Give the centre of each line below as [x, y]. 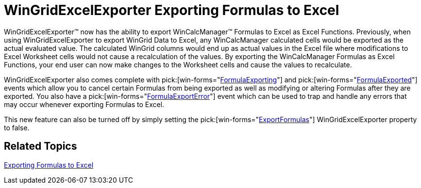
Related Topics [41, 146]
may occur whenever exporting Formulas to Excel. [84, 104]
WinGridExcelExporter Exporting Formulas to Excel [172, 10]
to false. [17, 127]
